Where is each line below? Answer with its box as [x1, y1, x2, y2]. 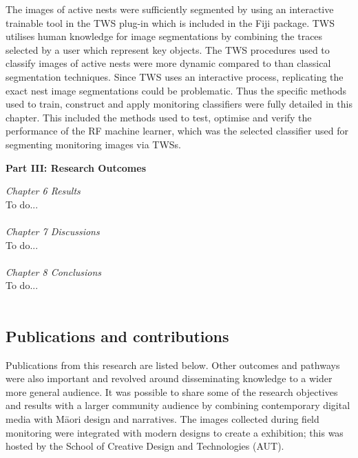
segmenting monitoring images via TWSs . [6, 137, 182, 151]
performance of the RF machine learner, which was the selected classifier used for [6, 123, 348, 138]
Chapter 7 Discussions [6, 223, 100, 238]
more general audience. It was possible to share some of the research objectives [6, 384, 338, 399]
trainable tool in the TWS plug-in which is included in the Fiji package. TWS [6, 15, 335, 30]
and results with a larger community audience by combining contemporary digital [6, 398, 350, 412]
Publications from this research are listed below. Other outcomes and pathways [6, 357, 340, 372]
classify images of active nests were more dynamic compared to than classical [6, 56, 331, 70]
